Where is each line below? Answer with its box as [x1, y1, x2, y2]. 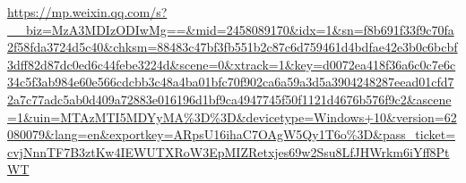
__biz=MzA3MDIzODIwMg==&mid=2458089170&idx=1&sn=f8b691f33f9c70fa [7, 20, 454, 38]
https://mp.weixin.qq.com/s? [7, 3, 168, 21]
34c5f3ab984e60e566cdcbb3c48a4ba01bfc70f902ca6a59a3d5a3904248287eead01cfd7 [7, 72, 454, 91]
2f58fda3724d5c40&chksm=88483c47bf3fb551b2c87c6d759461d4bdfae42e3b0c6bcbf [7, 37, 458, 56]
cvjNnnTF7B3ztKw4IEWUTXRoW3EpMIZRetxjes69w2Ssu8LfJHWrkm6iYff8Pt [7, 142, 450, 161]
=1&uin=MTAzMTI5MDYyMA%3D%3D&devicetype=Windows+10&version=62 [7, 107, 457, 126]
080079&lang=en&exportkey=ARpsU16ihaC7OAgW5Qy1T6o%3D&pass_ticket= [7, 125, 456, 144]
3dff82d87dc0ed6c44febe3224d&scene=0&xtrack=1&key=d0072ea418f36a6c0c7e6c [7, 54, 456, 73]
